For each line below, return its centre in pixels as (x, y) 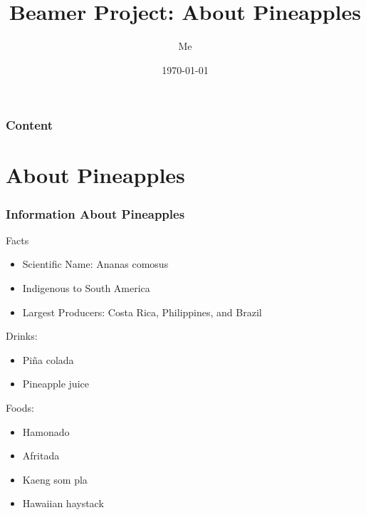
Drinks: (22, 336)
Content (30, 125)
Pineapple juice (56, 384)
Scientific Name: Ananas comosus (95, 264)
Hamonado (46, 431)
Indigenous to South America (86, 288)
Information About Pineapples (95, 213)
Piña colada (48, 359)
